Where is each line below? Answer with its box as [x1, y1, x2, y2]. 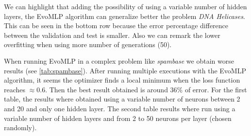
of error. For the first [184, 84, 247, 94]
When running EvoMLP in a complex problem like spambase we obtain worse [4, 55, 234, 66]
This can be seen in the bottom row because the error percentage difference [4, 20, 229, 31]
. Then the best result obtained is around [45, 84, 168, 94]
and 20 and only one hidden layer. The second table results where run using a [4, 103, 235, 113]
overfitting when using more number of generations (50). [4, 39, 172, 50]
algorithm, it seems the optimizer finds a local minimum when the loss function [4, 75, 240, 85]
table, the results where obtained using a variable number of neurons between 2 [4, 94, 240, 104]
